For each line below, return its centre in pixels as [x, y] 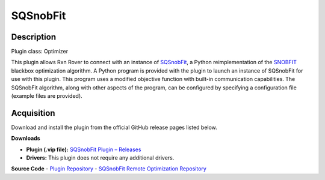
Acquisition [33, 113]
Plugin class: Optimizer [40, 52]
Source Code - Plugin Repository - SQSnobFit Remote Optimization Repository [109, 169]
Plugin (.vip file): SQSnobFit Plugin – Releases [84, 149]
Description [34, 37]
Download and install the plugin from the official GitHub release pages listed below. [114, 127]
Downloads [26, 139]
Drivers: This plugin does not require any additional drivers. [100, 158]
